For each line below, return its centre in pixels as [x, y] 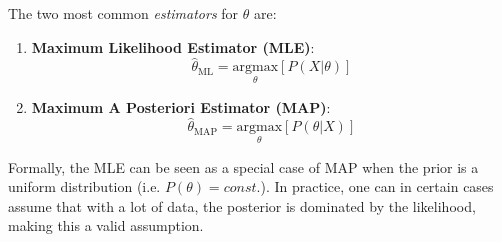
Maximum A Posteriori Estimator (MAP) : [181, 106]
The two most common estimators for [123, 13]
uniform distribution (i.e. [84, 186]
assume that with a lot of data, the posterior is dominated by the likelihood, [242, 205]
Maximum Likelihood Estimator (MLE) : [173, 46]
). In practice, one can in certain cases [377, 186]
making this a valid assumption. [106, 225]
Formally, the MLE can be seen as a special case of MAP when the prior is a [243, 166]
